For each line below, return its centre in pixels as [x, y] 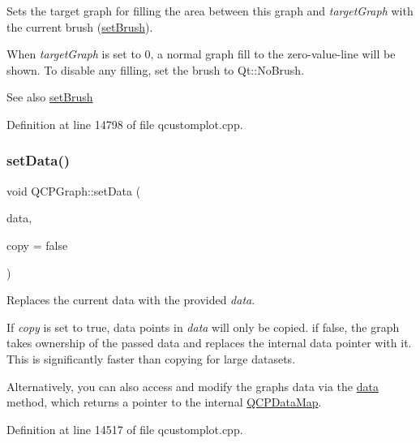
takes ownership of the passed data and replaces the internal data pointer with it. [209, 343]
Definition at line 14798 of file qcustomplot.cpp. [125, 124]
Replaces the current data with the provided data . [131, 300]
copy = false [37, 245]
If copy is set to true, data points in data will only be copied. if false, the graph [203, 327]
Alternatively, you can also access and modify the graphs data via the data [193, 386]
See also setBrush [50, 97]
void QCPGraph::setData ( [74, 190]
